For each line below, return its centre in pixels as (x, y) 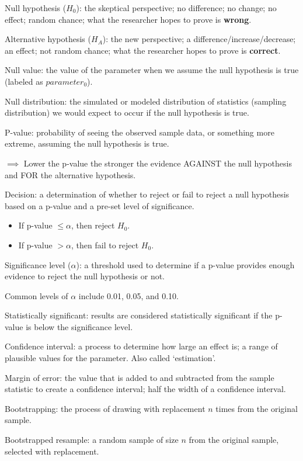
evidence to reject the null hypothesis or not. (85, 276)
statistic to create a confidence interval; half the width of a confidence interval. (145, 389)
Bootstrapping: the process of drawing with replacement (105, 408)
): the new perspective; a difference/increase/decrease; (199, 39)
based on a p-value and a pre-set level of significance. (100, 205)
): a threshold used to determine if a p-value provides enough (185, 264)
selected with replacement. (52, 451)
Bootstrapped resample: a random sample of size (92, 440)
